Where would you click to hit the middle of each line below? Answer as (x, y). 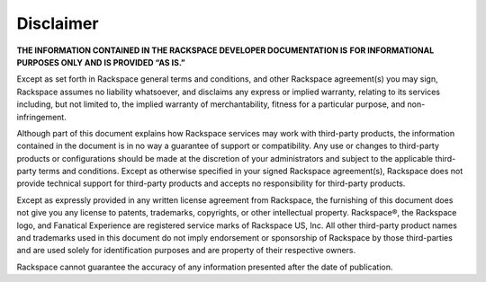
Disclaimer (58, 23)
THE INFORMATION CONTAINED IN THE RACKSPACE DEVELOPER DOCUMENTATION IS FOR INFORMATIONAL (225, 50)
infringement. (41, 117)
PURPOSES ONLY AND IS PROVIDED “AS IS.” (101, 62)
